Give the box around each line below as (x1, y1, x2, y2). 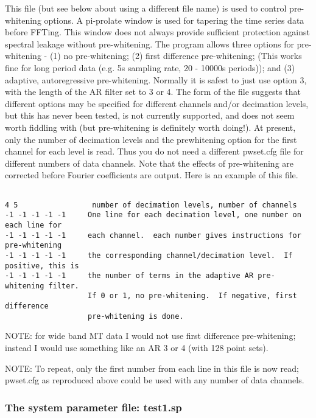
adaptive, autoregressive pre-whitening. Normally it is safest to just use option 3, (5, 73, 307, 86)
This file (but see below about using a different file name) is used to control (5, 2, 287, 14)
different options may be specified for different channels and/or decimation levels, (5, 97, 309, 110)
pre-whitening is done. (88, 312, 184, 321)
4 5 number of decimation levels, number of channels (5, 200, 297, 209)
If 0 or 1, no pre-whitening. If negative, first (88, 291, 297, 301)
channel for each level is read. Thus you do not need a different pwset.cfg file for (5, 145, 304, 158)
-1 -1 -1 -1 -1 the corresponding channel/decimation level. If (5, 251, 293, 260)
